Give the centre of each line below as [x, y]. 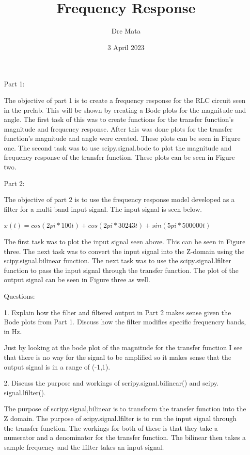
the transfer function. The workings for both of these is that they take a [111, 428]
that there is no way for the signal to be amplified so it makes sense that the [118, 357]
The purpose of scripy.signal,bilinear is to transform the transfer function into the [125, 409]
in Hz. [13, 331]
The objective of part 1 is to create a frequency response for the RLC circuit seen [125, 100]
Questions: [19, 296]
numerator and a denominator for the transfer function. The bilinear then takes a [125, 437]
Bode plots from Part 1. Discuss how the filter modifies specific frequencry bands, [125, 322]
